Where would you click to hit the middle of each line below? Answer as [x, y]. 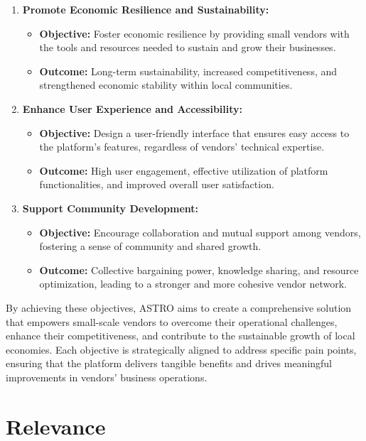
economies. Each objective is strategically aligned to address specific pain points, [181, 349]
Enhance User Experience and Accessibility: [133, 108]
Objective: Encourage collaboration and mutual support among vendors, [200, 232]
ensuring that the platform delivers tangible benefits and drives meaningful [169, 363]
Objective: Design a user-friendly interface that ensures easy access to [194, 132]
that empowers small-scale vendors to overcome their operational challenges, [172, 321]
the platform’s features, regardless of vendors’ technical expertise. [182, 147]
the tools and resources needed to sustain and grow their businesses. [188, 47]
